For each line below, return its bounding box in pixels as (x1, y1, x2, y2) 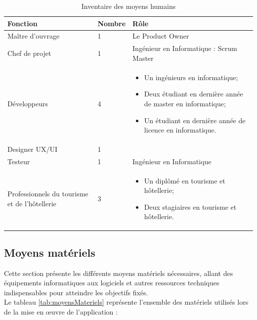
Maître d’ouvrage (7, 31, 60, 41)
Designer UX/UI (7, 143, 58, 154)
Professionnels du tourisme (7, 188, 88, 199)
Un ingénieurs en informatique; (144, 72, 238, 82)
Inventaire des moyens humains (81, 1, 176, 11)
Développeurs (7, 98, 48, 108)
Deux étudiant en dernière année (144, 89, 243, 99)
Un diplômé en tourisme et (144, 175, 225, 185)
